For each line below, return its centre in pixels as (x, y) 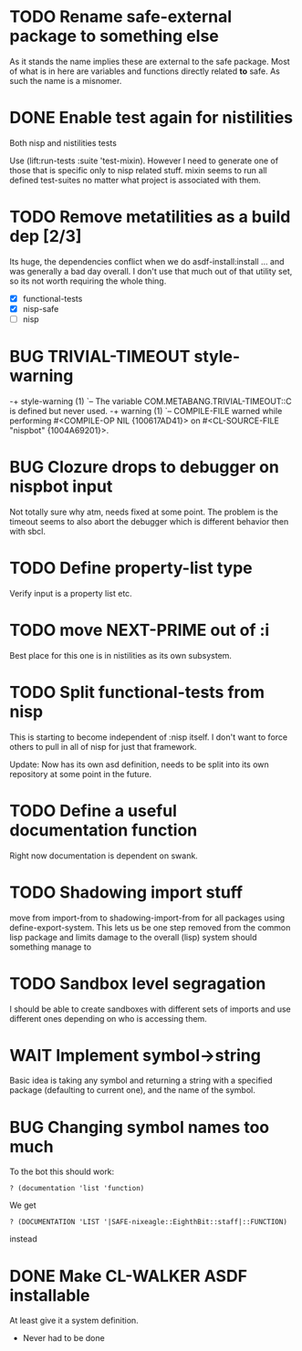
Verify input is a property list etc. (71, 593)
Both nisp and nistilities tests (63, 142)
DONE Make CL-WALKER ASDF (129, 1276)
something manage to (51, 947)
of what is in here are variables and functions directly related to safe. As (145, 71)
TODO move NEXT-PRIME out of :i (140, 630)
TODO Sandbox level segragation (138, 983)
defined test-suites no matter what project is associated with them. (135, 180)
